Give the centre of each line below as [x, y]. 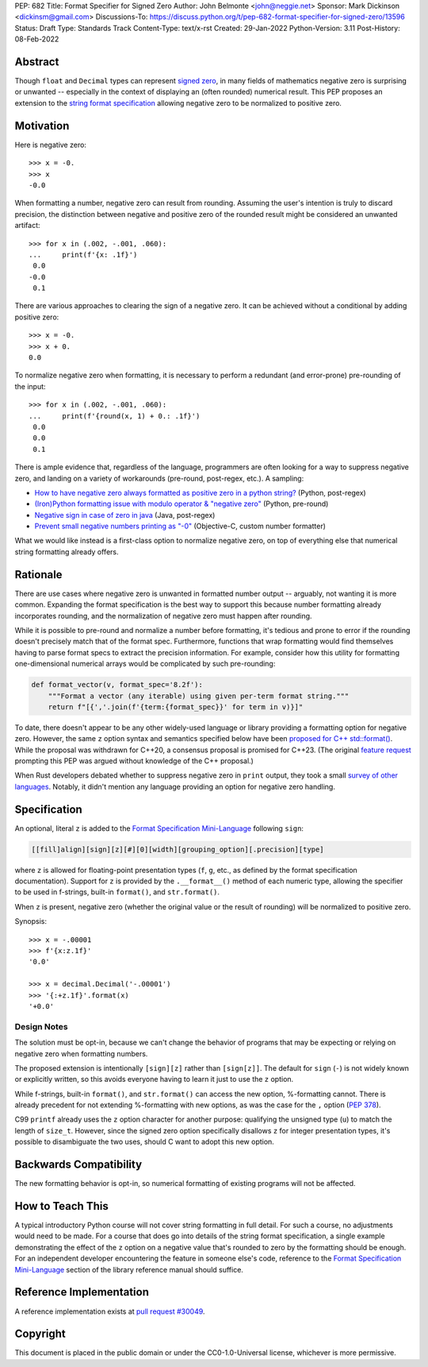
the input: [31, 386]
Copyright [40, 1334]
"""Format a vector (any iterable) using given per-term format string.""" [199, 696]
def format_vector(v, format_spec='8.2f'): [117, 685]
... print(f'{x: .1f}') [83, 255]
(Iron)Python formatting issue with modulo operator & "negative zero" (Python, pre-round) [182, 504]
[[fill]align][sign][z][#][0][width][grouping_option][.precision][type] [178, 849]
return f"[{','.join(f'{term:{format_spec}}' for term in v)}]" [176, 707]
